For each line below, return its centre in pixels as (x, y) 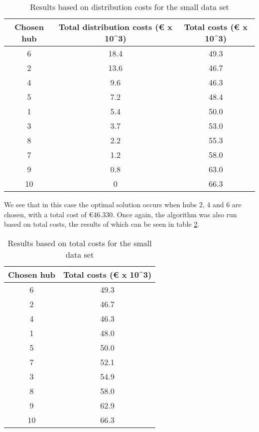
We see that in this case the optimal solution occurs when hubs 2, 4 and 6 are (123, 204)
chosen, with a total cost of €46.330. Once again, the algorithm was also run (121, 214)
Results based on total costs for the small (80, 243)
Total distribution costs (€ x (115, 27)
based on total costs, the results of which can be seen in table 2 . (102, 224)
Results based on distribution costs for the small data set (129, 7)
